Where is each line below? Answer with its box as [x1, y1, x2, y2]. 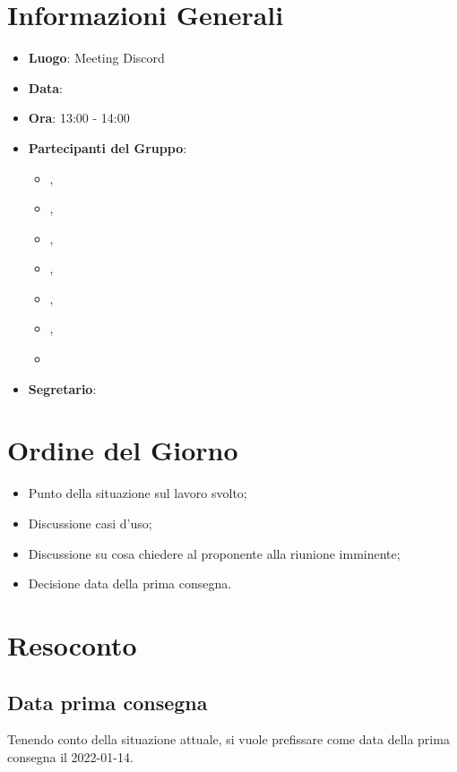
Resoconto [7, 626, 137, 663]
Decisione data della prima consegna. [28, 574, 232, 593]
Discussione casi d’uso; [28, 513, 152, 532]
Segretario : [28, 379, 97, 398]
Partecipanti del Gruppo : [28, 138, 187, 157]
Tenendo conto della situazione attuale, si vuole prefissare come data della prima [7, 730, 450, 749]
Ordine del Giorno [7, 432, 238, 468]
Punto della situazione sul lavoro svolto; [28, 484, 247, 502]
